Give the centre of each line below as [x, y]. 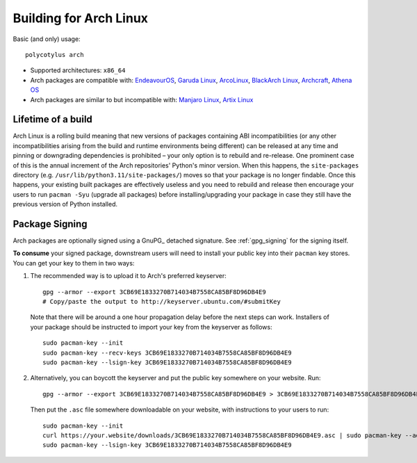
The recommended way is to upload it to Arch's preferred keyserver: [129, 276]
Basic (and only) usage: [47, 39]
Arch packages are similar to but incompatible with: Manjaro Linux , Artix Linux [142, 99]
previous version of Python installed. [65, 204]
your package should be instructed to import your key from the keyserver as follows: [151, 327]
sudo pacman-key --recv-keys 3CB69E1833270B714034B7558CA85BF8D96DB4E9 [167, 352]
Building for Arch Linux [81, 18]
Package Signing [50, 224]
